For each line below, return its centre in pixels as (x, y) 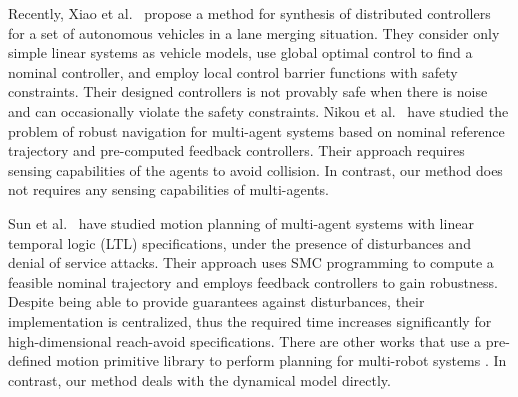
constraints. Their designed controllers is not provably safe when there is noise (248, 91)
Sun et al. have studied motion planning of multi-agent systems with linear (241, 222)
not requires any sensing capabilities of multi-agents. (168, 189)
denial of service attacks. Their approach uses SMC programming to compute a (251, 262)
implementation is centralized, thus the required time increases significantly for (250, 320)
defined (30, 360)
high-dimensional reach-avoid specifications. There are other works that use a (245, 340)
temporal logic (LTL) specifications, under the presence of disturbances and (239, 242)
